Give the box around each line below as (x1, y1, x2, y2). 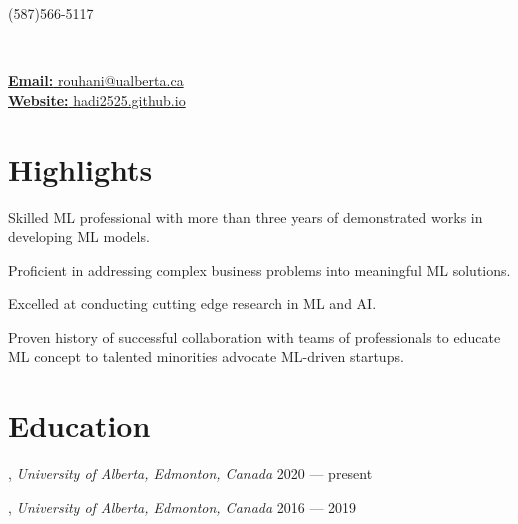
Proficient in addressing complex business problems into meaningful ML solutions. (8, 259, 511, 280)
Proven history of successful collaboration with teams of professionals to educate (8, 326, 501, 347)
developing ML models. (8, 226, 150, 247)
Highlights (8, 148, 153, 189)
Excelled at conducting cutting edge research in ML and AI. (8, 293, 377, 314)
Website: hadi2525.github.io (8, 89, 186, 110)
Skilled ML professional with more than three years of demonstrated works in (8, 206, 483, 227)
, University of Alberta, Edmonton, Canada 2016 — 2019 (8, 496, 357, 517)
